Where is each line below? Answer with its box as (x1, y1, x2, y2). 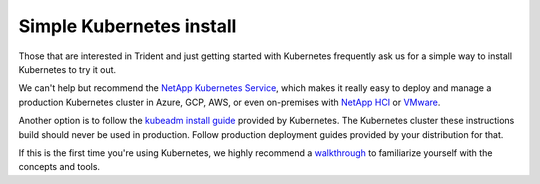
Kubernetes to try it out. (18, 63, 117, 75)
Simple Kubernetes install (18, 15, 237, 37)
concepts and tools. (18, 161, 100, 173)
